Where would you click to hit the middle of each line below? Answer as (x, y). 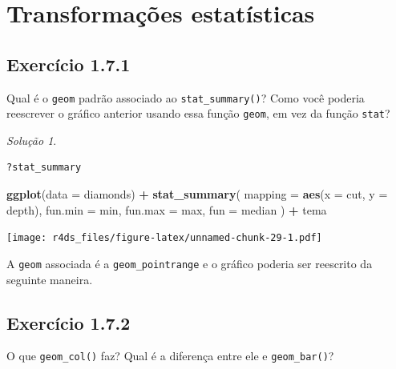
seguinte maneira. (50, 279)
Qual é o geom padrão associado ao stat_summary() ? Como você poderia (186, 97)
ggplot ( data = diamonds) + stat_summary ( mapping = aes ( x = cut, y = (197, 194)
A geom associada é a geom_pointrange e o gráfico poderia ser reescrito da (190, 263)
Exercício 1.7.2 (69, 322)
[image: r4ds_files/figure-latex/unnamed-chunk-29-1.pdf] (164, 238)
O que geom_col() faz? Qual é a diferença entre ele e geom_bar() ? (170, 356)
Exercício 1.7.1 (69, 64)
